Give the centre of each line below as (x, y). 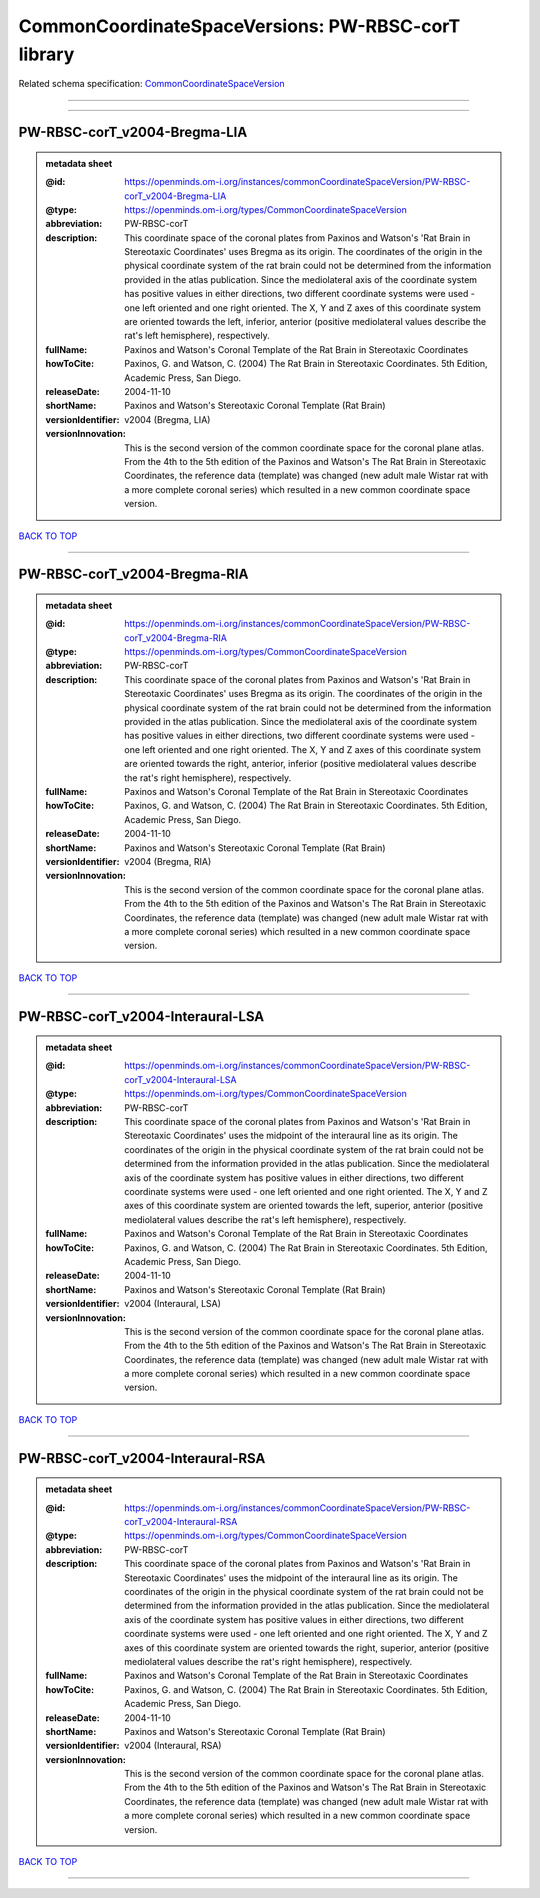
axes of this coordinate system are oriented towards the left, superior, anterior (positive (304, 1206)
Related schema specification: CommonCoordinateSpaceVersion (151, 84)
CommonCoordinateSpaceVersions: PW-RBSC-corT (239, 26)
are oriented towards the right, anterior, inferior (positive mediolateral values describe (300, 764)
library (46, 54)
